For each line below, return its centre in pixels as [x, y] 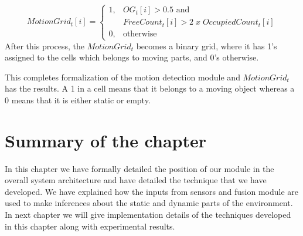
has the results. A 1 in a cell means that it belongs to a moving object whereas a [150, 88]
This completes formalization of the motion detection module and [122, 77]
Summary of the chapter [106, 140]
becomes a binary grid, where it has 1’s [207, 45]
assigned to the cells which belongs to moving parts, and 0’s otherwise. [132, 57]
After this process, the [45, 45]
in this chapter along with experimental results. [90, 226]
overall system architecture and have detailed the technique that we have [136, 180]
